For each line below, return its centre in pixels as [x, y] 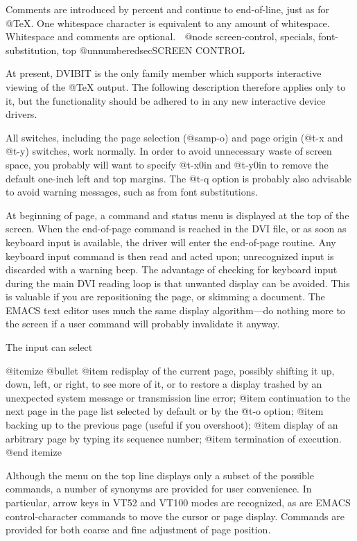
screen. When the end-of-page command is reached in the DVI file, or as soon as [176, 229]
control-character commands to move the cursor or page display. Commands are [175, 516]
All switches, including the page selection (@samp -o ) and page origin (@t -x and [174, 137]
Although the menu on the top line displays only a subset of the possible [160, 475]
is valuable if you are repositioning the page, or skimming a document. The [165, 297]
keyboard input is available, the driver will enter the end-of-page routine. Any [171, 242]
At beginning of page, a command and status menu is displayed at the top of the [177, 215]
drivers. [21, 114]
